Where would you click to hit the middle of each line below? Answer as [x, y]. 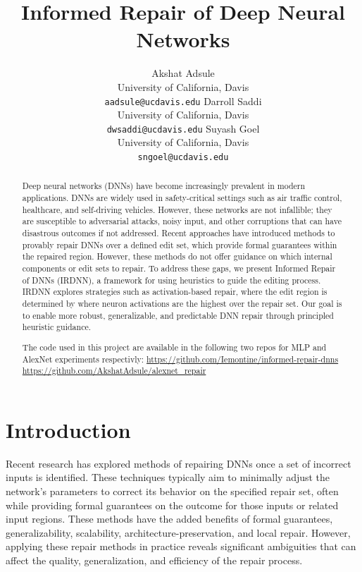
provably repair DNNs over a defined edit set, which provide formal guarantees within [180, 244]
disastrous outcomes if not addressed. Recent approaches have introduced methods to [179, 233]
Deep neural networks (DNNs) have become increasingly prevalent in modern [164, 186]
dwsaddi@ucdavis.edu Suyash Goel [183, 128]
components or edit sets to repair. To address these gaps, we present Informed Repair [179, 268]
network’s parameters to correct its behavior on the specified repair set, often [172, 491]
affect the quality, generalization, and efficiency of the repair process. [154, 560]
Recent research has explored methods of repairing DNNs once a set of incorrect [179, 463]
